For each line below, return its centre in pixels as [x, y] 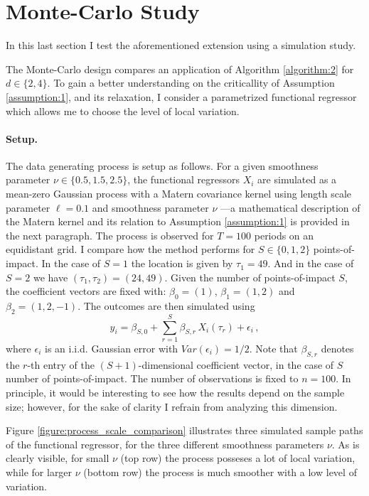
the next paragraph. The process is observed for [110, 235]
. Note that [273, 348]
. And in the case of [311, 263]
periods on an [284, 235]
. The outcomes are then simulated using [166, 306]
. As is [346, 444]
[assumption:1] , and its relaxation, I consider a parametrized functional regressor [181, 96]
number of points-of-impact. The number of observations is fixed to [152, 378]
